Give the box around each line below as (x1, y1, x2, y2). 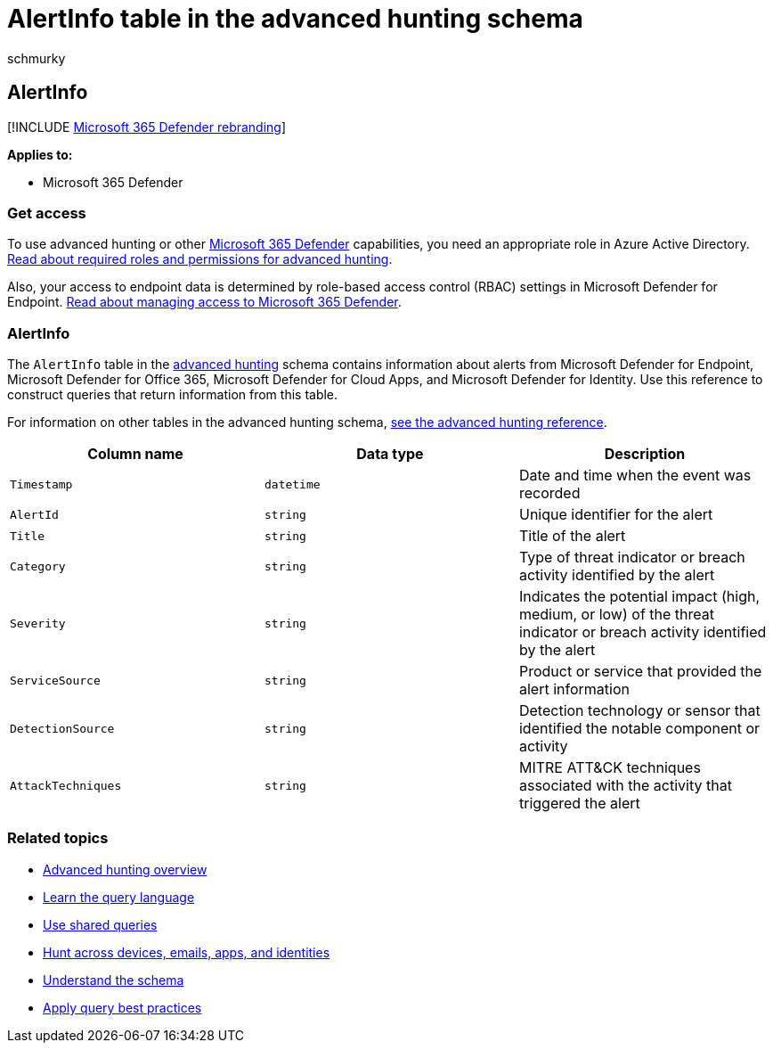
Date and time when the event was (518, 466, 752, 485)
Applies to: (7, 146, 73, 162)
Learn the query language (43, 889, 195, 905)
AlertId (10, 507, 59, 521)
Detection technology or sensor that (518, 701, 761, 720)
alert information (518, 680, 630, 699)
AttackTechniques (10, 778, 122, 792)
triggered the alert (518, 794, 640, 813)
